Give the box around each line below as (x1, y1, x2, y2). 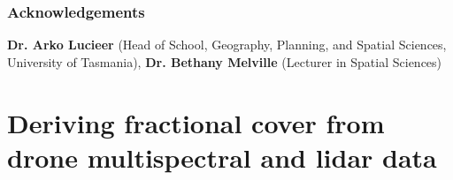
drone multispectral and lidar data (7, 139, 437, 175)
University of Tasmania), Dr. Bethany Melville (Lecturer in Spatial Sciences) (7, 52, 442, 71)
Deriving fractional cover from (7, 104, 385, 140)
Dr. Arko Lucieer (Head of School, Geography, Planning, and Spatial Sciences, (7, 35, 447, 54)
